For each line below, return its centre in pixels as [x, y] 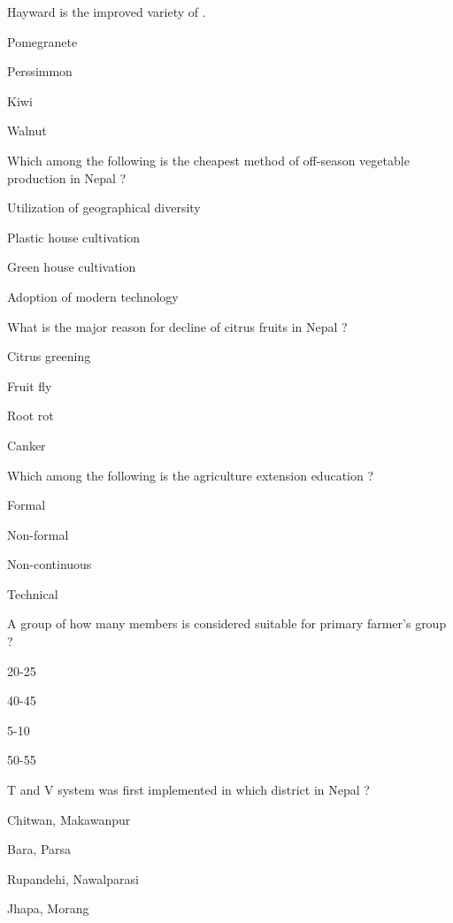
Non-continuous [50, 564]
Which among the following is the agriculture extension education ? [191, 475]
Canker [27, 445]
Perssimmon [40, 71]
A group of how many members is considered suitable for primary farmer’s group [227, 623]
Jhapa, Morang [48, 908]
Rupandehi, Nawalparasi [73, 878]
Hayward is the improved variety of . [107, 12]
